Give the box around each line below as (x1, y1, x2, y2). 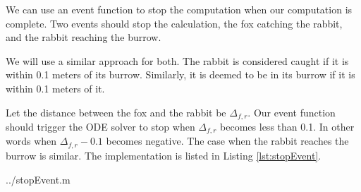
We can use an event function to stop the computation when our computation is (6, 2, 353, 16)
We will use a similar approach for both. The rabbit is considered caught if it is (6, 53, 349, 68)
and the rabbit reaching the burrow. (6, 30, 161, 44)
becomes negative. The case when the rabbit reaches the (106, 133, 349, 148)
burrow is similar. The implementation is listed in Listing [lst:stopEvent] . (6, 148, 322, 162)
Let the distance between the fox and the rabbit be (6, 104, 226, 119)
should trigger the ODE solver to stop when (6, 119, 195, 134)
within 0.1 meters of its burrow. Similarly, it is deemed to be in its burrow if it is (6, 67, 355, 82)
